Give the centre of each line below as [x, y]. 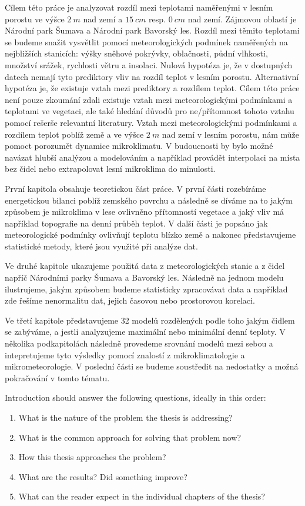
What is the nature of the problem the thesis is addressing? [125, 417]
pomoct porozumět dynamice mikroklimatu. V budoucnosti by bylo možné [139, 146]
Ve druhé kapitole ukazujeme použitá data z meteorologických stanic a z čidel [145, 266]
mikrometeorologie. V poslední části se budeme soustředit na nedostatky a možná [152, 366]
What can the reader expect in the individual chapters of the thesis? [142, 496]
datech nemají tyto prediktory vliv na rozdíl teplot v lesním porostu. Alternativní [152, 76]
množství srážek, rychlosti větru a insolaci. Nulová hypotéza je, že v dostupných [149, 64]
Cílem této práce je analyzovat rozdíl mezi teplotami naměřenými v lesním [139, 7]
